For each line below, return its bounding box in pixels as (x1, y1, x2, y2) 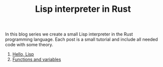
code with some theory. (5, 42, 53, 48)
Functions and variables (12, 57, 61, 63)
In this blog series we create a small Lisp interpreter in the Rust (5, 31, 133, 37)
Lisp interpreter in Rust (35, 3, 131, 15)
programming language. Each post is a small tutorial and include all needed (5, 36, 158, 42)
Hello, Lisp (12, 51, 34, 57)
